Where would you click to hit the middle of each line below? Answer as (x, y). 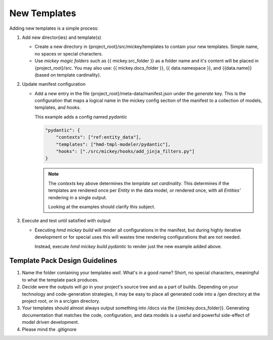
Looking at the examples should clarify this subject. (102, 206)
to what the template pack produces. (60, 279)
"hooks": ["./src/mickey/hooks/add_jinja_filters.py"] (125, 151)
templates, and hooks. (58, 107)
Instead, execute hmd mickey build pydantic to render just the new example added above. (128, 246)
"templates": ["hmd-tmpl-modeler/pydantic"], (113, 144)
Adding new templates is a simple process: (54, 28)
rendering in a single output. (78, 197)
